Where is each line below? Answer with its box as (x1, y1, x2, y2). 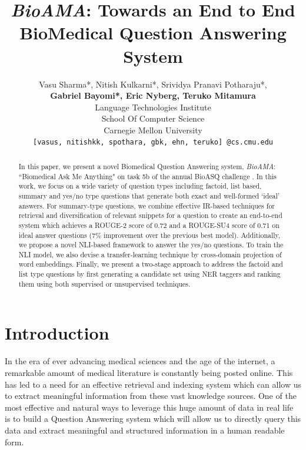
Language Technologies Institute (95, 100, 211, 113)
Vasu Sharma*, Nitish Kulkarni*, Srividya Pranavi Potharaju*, (39, 78, 267, 90)
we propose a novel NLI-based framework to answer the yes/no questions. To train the (18, 240, 284, 250)
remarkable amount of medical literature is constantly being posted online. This (5, 366, 293, 378)
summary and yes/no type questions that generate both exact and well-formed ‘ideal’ (18, 190, 280, 200)
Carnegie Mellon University (104, 123, 202, 136)
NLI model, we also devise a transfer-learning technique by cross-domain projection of (18, 249, 282, 259)
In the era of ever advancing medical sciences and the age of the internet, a (5, 355, 275, 367)
